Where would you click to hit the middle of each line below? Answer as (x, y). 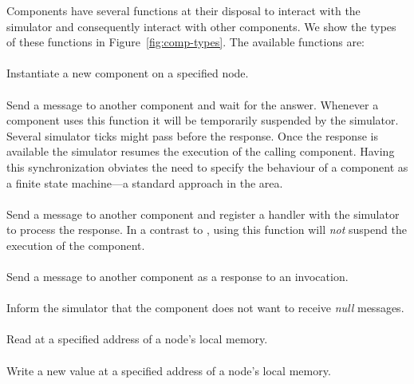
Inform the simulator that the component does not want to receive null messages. (205, 308)
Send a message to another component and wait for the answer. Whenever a (193, 104)
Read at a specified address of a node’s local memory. (137, 339)
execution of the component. (76, 245)
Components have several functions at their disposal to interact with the (183, 10)
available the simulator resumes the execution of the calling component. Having (201, 151)
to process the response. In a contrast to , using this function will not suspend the (207, 230)
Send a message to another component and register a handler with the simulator (203, 214)
